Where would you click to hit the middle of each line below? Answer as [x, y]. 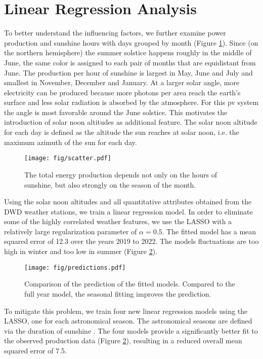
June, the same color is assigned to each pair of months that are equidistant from [130, 62]
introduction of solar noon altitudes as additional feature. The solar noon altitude [131, 122]
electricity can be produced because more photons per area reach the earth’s [122, 92]
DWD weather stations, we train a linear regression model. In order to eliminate [128, 211]
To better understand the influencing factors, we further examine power [115, 33]
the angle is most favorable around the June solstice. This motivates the [116, 112]
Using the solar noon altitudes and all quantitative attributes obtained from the [128, 202]
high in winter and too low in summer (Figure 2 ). [81, 251]
